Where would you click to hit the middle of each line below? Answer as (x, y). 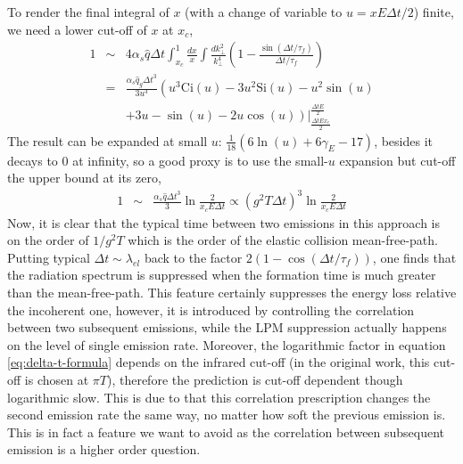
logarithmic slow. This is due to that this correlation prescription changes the (219, 397)
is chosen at (57, 379)
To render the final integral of (88, 12)
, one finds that (414, 257)
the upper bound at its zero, (84, 178)
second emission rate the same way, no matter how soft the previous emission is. (227, 415)
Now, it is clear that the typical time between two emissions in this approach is (224, 222)
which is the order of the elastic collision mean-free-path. (283, 240)
